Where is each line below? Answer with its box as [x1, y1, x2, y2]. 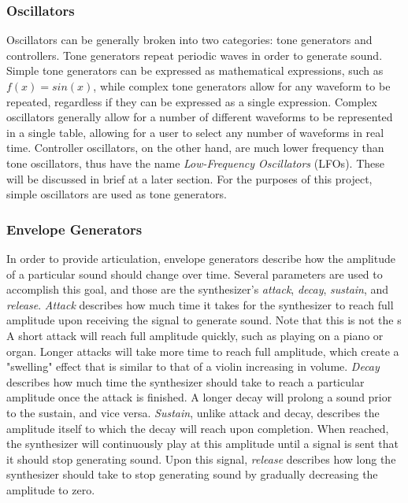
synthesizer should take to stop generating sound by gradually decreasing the [6, 466, 378, 483]
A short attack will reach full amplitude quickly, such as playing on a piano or [6, 327, 384, 343]
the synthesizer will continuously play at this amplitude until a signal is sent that [6, 435, 399, 452]
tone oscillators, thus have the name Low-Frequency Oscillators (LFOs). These [6, 154, 384, 171]
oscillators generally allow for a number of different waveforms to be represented [6, 109, 393, 125]
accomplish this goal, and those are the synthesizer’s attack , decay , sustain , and [6, 281, 389, 298]
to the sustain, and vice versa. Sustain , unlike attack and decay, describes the [6, 404, 380, 420]
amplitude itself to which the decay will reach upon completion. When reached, [6, 420, 389, 436]
